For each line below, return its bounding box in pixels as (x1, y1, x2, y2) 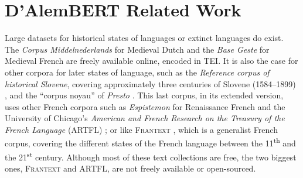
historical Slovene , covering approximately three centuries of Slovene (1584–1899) (5, 77, 296, 90)
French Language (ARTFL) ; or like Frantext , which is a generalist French (5, 123, 278, 135)
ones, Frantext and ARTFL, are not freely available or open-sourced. (5, 162, 256, 174)
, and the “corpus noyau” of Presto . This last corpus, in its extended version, (5, 89, 284, 101)
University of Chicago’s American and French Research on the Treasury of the (5, 112, 285, 124)
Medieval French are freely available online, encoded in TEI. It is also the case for (5, 54, 298, 67)
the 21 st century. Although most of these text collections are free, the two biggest (5, 149, 297, 163)
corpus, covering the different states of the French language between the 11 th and (5, 135, 296, 149)
